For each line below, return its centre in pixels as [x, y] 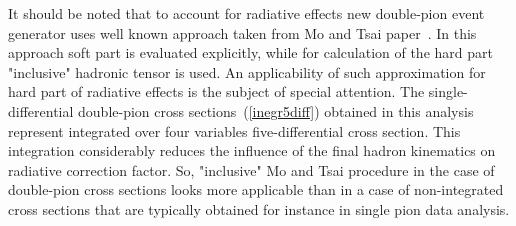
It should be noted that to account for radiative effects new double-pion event [246, 13]
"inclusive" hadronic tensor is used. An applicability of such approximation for [247, 71]
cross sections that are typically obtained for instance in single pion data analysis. [259, 208]
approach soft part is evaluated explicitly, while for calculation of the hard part [250, 52]
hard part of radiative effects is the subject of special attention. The [216, 91]
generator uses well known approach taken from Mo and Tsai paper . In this [242, 32]
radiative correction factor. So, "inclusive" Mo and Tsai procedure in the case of [251, 169]
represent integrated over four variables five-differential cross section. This [234, 130]
